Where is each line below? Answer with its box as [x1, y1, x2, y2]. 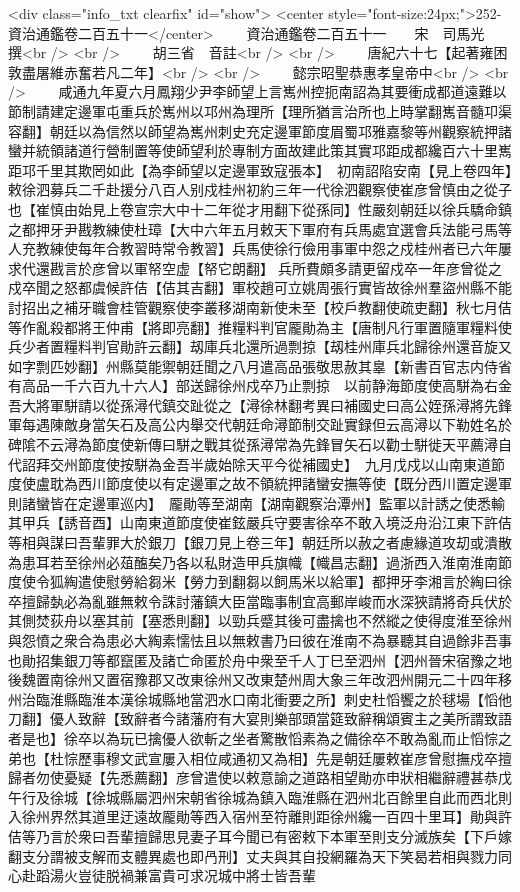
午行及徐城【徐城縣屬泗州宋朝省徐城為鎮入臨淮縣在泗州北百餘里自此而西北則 [8, 786, 512, 807]
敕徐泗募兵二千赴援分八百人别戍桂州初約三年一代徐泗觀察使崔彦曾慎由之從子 [8, 179, 512, 200]
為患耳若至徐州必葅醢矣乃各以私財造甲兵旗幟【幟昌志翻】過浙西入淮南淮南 [8, 551, 498, 572]
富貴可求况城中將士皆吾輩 [147, 865, 316, 886]
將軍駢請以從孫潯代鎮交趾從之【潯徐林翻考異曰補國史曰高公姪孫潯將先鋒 [35, 394, 512, 415]
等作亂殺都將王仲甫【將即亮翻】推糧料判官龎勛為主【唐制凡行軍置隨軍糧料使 [8, 316, 512, 337]
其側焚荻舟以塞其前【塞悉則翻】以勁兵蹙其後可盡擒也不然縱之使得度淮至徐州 [8, 610, 512, 631]
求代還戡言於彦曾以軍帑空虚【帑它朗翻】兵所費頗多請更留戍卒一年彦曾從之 [8, 257, 502, 278]
